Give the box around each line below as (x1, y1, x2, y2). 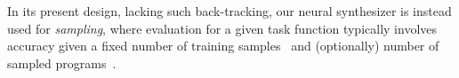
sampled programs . (7, 53, 117, 72)
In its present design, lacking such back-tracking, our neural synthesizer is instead (7, 2, 452, 19)
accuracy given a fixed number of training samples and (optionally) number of (7, 36, 439, 55)
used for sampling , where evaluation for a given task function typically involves (7, 19, 438, 37)
